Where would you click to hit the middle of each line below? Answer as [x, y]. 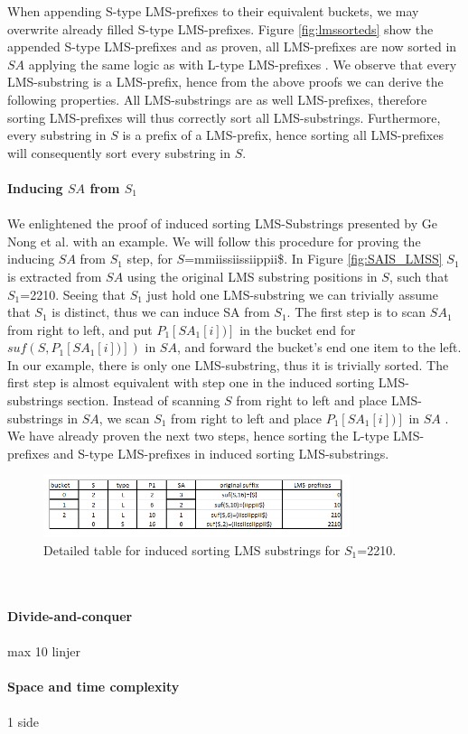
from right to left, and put [80, 329]
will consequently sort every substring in [119, 152]
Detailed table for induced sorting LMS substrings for [192, 549]
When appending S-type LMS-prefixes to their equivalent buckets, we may [213, 11]
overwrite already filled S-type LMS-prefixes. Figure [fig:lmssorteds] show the [220, 28]
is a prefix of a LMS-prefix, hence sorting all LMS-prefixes [283, 135]
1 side [23, 722]
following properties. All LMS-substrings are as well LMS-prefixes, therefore [217, 99]
